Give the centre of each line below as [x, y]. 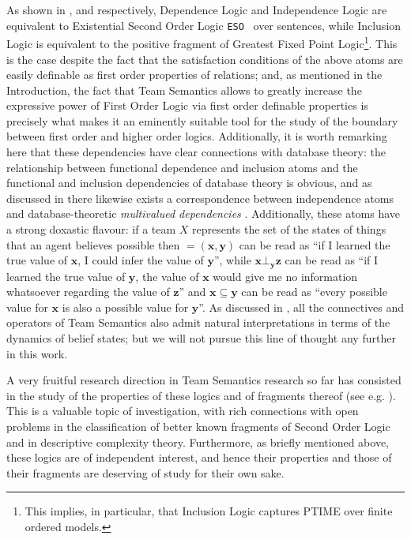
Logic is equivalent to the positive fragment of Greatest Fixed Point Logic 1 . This [202, 42]
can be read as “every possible [314, 292]
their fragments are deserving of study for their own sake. [145, 472]
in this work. [37, 353]
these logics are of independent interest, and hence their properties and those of [199, 457]
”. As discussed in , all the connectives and [302, 307]
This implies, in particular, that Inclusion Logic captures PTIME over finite [209, 511]
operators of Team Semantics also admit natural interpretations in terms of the [198, 322]
